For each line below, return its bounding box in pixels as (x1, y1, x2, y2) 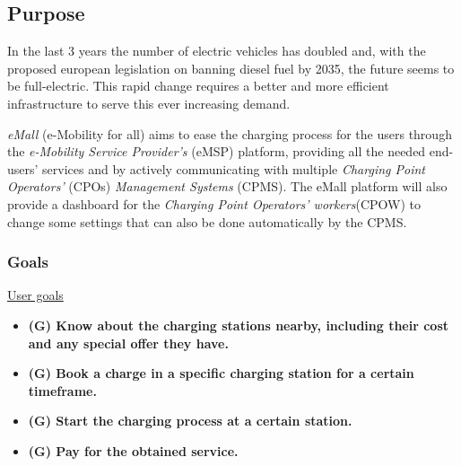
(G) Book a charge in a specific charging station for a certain (28, 364, 414, 382)
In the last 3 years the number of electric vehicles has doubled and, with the (7, 41, 426, 60)
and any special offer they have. (28, 333, 229, 352)
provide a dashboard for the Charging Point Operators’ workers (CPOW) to (7, 194, 422, 213)
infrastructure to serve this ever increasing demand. (7, 93, 291, 112)
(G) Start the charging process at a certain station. (28, 411, 352, 430)
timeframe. (28, 381, 97, 400)
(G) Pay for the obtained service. (28, 441, 239, 460)
